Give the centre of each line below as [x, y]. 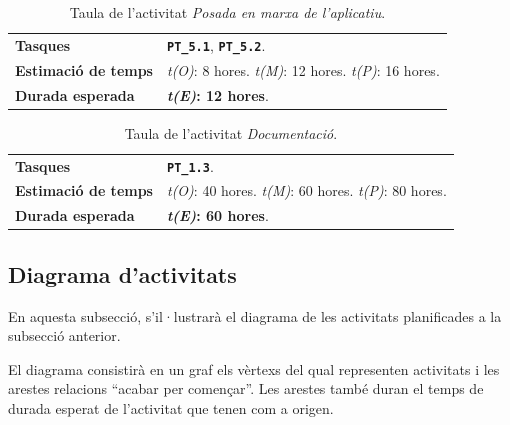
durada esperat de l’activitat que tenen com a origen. [171, 407]
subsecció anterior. [64, 335]
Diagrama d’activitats [122, 273]
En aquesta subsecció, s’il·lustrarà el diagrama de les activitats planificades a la [255, 315]
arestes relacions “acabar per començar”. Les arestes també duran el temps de [246, 388]
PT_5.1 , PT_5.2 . [216, 44]
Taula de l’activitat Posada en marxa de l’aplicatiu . [227, 12]
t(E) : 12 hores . [217, 94]
